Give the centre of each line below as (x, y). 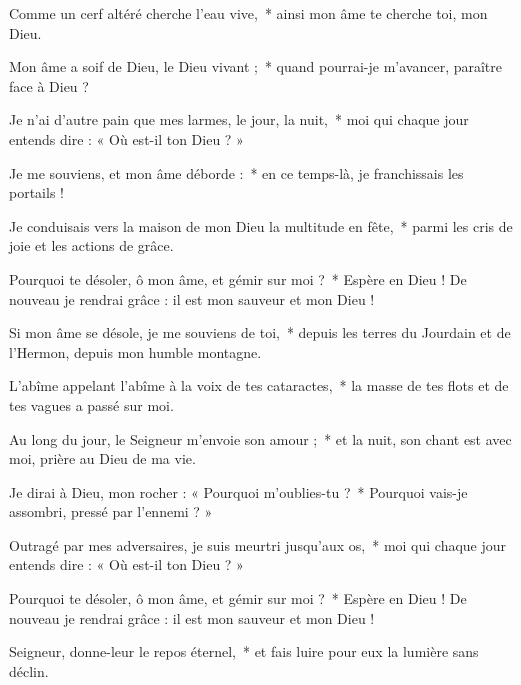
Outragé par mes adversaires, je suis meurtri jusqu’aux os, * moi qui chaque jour (258, 544)
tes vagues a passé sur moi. (91, 404)
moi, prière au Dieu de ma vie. (102, 458)
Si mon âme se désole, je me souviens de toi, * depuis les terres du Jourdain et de (260, 332)
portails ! (36, 192)
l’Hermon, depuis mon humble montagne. (135, 351)
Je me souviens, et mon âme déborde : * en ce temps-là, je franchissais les (236, 172)
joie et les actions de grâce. (91, 245)
